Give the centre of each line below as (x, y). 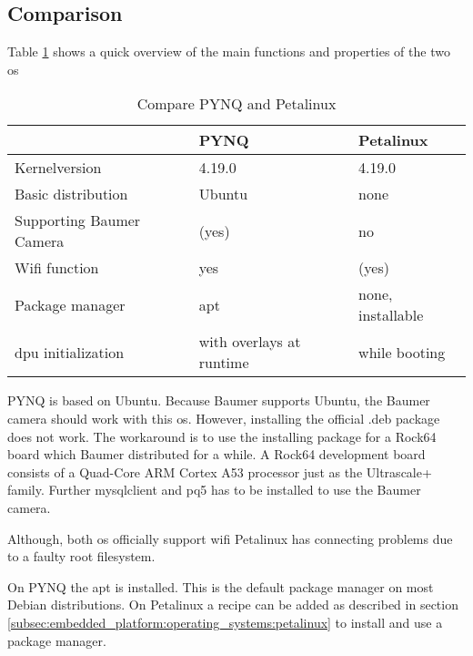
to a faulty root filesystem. (81, 556)
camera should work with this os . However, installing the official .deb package (224, 418)
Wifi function (57, 268)
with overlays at (250, 342)
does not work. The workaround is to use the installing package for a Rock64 (222, 436)
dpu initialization (70, 352)
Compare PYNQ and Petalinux (236, 104)
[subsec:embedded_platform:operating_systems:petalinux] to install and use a (225, 622)
